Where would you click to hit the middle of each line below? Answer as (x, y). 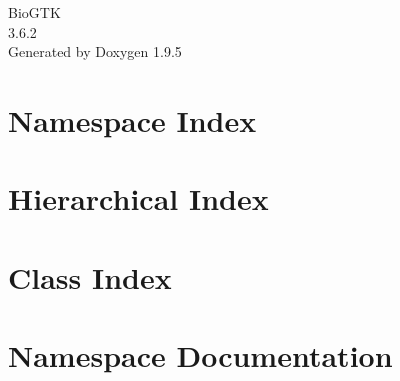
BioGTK (34, 12)
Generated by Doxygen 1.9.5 (95, 51)
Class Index (90, 276)
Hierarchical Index (138, 198)
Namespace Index (132, 119)
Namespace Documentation (200, 355)
